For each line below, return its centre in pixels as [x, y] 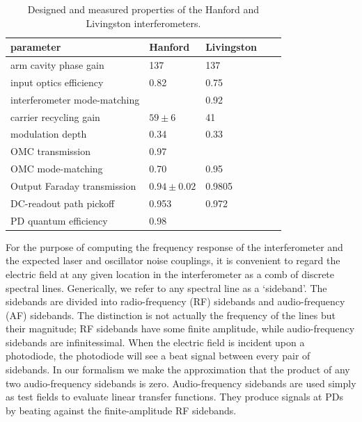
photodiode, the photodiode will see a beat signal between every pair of [158, 356]
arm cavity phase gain [57, 65]
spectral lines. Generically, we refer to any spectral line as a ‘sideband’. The [166, 287]
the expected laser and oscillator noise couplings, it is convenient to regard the [173, 260]
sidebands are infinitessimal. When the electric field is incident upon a [155, 342]
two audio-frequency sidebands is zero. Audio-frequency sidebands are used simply [181, 383]
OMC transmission [50, 151]
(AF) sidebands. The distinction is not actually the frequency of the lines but [171, 315]
